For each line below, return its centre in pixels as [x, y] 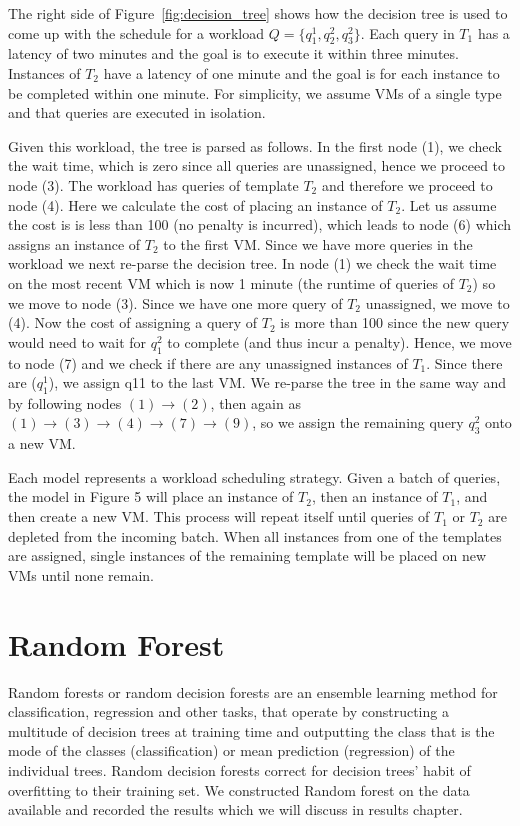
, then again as [255, 402]
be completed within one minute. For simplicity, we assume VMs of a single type [255, 92]
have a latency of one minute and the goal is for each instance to [301, 72]
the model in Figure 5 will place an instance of [151, 496]
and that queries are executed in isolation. [137, 112]
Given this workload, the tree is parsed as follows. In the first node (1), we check [255, 145]
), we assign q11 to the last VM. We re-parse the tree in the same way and [277, 382]
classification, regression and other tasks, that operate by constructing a [228, 711]
